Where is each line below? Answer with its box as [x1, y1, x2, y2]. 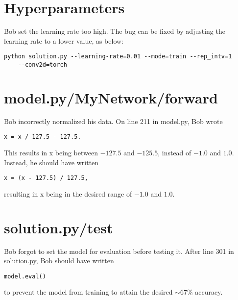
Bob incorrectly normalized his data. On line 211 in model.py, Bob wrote [4, 116, 223, 126]
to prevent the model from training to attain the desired [4, 287, 173, 297]
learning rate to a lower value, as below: [4, 35, 124, 46]
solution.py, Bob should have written [4, 255, 114, 266]
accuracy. [195, 287, 223, 297]
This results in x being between [4, 148, 98, 157]
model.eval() [4, 273, 46, 280]
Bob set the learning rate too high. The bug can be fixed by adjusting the [4, 26, 225, 36]
